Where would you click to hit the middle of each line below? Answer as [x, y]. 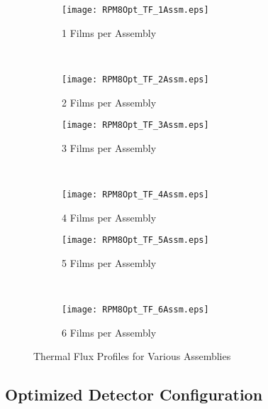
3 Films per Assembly [109, 147]
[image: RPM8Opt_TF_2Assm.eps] [135, 79]
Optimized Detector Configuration [134, 394]
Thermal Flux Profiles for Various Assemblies [132, 356]
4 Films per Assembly [109, 217]
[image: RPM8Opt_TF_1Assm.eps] [135, 10]
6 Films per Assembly [109, 332]
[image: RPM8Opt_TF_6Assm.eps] [135, 310]
